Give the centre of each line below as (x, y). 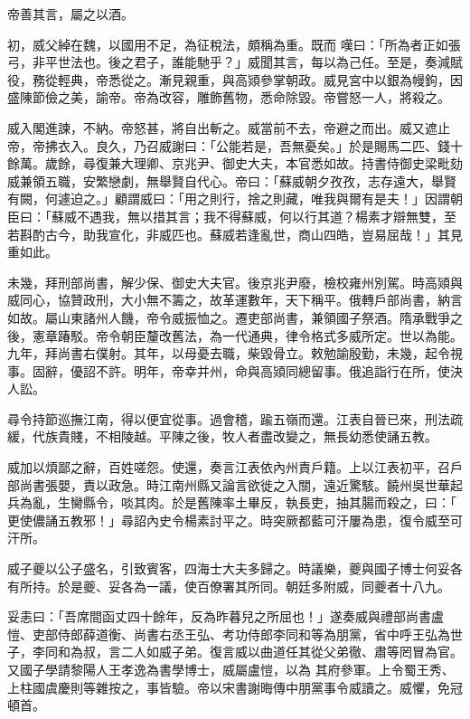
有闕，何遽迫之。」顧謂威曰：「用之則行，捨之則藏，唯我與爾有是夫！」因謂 (229, 199)
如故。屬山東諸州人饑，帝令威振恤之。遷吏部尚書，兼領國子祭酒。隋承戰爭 (229, 317)
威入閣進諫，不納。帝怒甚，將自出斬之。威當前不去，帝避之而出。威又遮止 (229, 127)
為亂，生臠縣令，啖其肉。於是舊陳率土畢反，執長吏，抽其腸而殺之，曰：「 (238, 502)
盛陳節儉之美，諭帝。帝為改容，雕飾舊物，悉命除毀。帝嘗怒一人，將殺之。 (229, 97)
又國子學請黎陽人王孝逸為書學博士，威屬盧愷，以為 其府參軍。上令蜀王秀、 (231, 669)
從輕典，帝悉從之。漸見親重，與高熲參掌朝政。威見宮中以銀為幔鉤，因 (254, 79)
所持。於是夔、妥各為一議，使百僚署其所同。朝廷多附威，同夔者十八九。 (235, 586)
